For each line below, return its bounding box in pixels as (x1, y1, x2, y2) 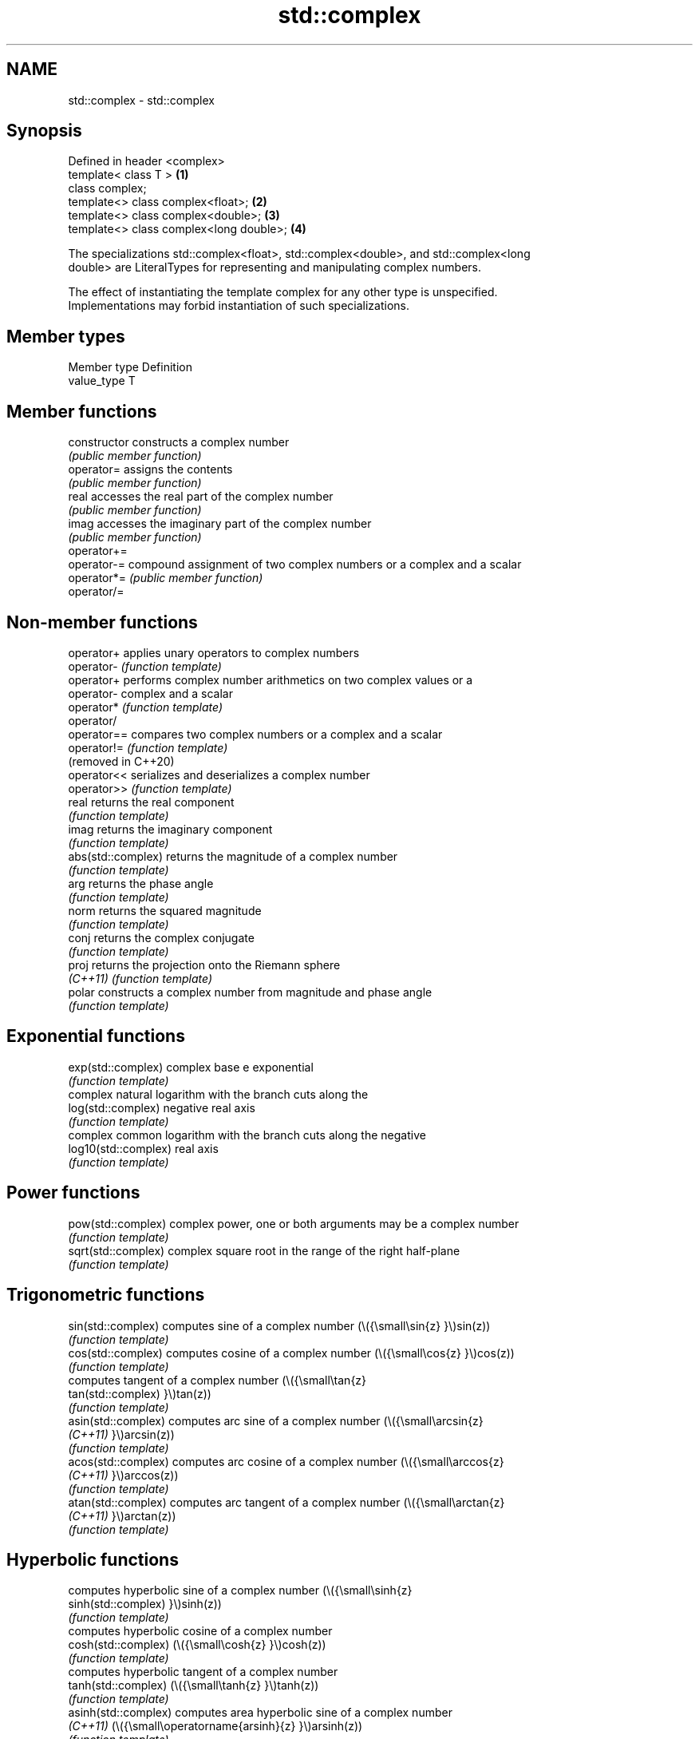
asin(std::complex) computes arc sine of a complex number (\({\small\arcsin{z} (68, 1413, 484, 1428)
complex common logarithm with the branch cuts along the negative (68, 1127, 426, 1142)
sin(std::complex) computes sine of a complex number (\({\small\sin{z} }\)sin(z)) (68, 1318, 491, 1333)
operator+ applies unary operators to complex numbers (68, 645, 360, 660)
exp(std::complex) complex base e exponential (68, 1060, 314, 1074)
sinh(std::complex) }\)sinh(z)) (68, 1597, 222, 1611)
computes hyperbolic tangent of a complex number (68, 1665, 338, 1679)
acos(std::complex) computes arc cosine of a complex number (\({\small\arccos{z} (68, 1454, 504, 1468)
